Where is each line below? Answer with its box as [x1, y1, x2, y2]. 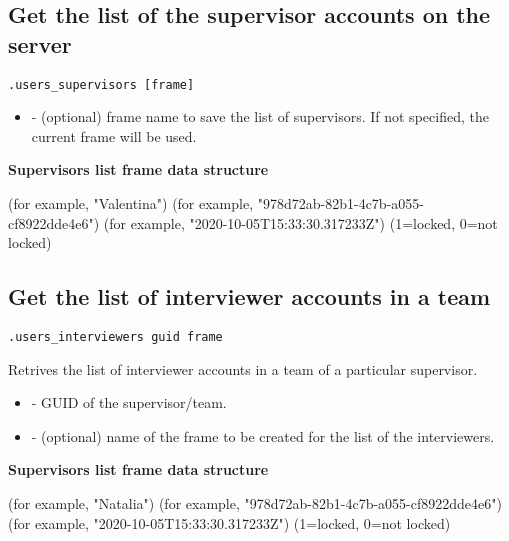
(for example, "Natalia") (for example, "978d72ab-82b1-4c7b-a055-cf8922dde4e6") [8, 493, 502, 514]
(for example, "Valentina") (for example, [8, 193, 254, 214]
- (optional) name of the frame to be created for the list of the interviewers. [31, 425, 495, 446]
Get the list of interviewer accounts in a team [8, 281, 491, 312]
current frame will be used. [31, 125, 197, 146]
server [8, 28, 72, 59]
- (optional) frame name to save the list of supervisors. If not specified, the [31, 106, 489, 127]
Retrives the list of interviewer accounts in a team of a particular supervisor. [8, 358, 478, 379]
